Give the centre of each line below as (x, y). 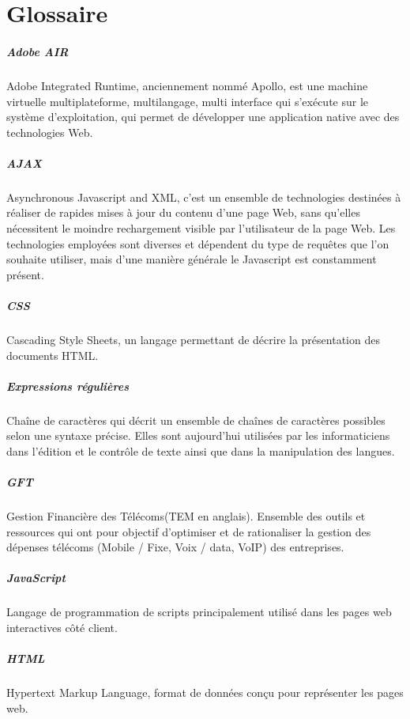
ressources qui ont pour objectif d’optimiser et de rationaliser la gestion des (189, 531)
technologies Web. (50, 132)
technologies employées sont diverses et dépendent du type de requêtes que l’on (198, 243)
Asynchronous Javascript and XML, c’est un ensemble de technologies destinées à (204, 197)
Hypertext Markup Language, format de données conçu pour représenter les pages (205, 693)
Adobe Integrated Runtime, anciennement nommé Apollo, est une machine (187, 85)
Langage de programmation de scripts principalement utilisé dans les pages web (199, 612)
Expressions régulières (68, 386)
